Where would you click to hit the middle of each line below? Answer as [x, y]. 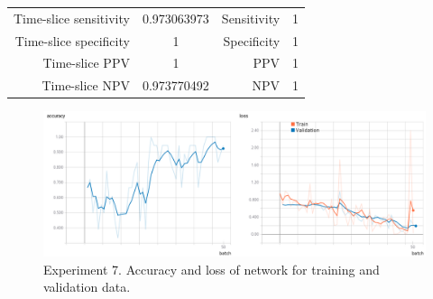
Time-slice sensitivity [72, 18]
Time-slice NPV [86, 85]
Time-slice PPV [86, 63]
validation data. [87, 287]
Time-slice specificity [72, 40]
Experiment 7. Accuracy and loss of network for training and [212, 269]
